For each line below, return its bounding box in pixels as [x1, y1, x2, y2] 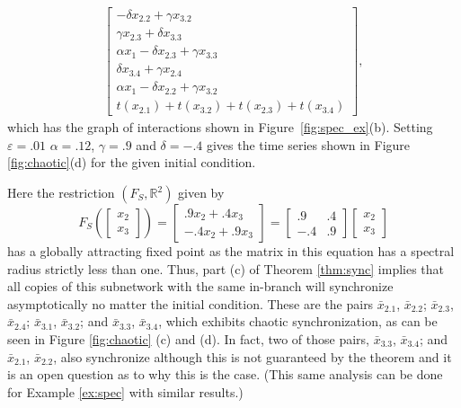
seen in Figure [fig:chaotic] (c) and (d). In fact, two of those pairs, [7, 329, 370, 348]
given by [178, 183, 225, 201]
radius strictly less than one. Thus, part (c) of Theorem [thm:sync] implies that [7, 259, 445, 278]
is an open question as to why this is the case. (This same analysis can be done [7, 365, 443, 384]
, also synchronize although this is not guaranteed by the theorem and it [53, 347, 452, 366]
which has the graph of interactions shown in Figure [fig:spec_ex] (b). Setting [7, 118, 433, 137]
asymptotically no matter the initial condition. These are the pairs [7, 294, 374, 313]
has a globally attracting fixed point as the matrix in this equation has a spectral [7, 242, 455, 260]
